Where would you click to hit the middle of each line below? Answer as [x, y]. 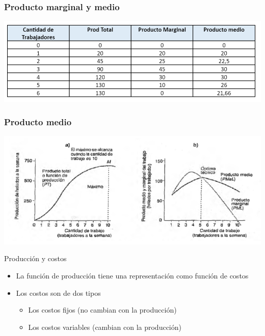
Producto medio [38, 121]
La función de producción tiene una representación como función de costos [132, 276]
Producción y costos [35, 258]
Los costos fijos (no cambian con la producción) [102, 310]
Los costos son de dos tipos [58, 292]
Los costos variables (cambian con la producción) [105, 327]
